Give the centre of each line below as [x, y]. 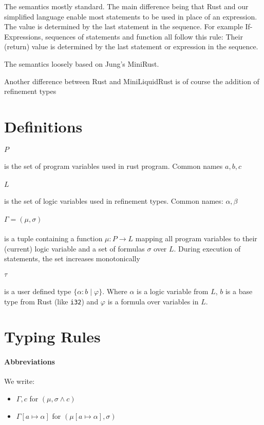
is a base [239, 291]
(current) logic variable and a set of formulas [74, 248]
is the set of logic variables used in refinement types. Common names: [114, 201]
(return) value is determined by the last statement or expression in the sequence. [131, 46]
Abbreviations [30, 362]
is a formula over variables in [153, 301]
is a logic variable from [173, 291]
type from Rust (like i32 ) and [51, 301]
